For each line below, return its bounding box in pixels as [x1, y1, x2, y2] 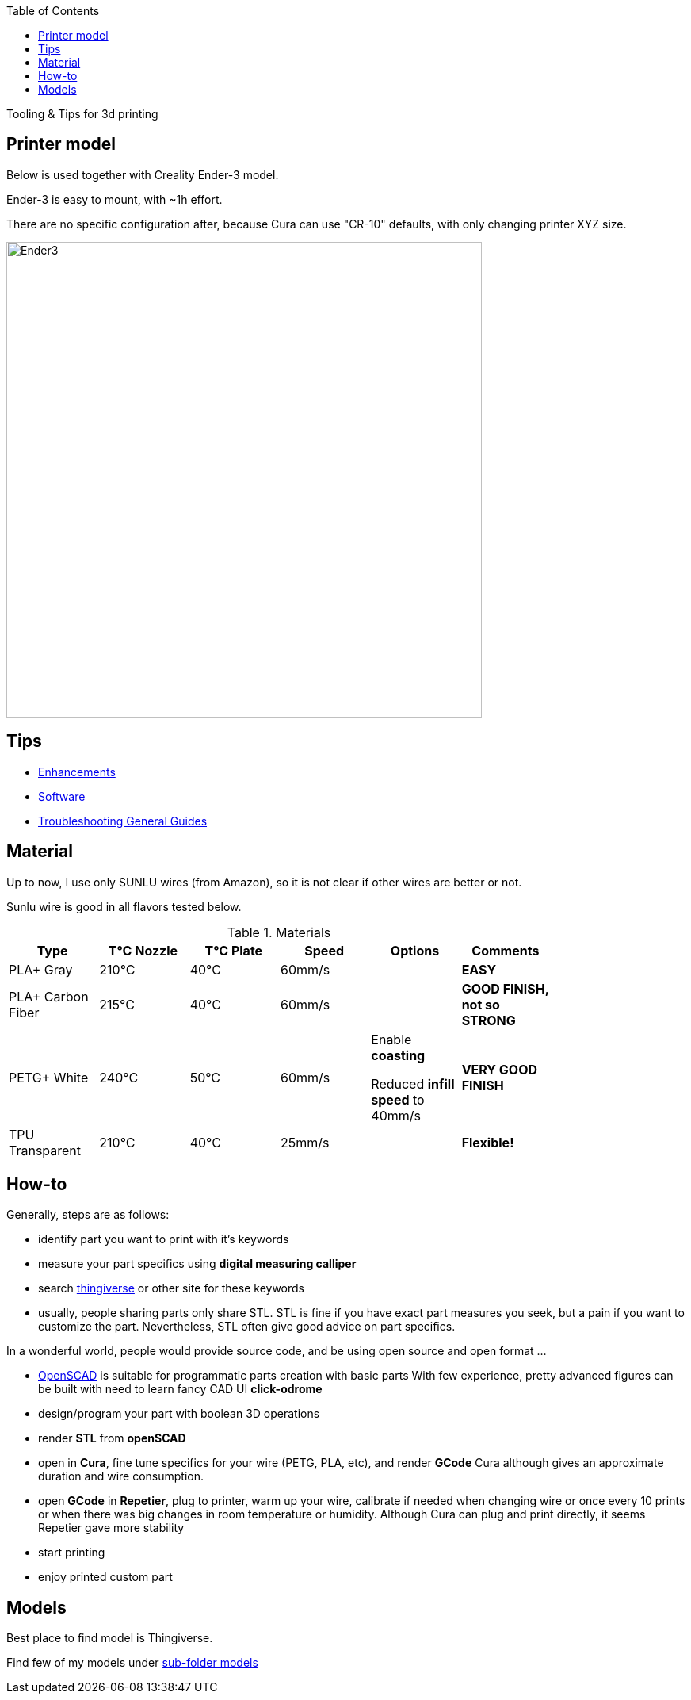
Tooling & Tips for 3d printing [6, 107, 158, 121]
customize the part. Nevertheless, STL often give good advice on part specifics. [38, 1319, 456, 1334]
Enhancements [38, 764, 116, 779]
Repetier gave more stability [38, 1521, 185, 1535]
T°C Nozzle [108, 942, 178, 959]
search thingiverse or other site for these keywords [38, 1281, 304, 1296]
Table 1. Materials [227, 924, 331, 940]
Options [390, 942, 440, 959]
